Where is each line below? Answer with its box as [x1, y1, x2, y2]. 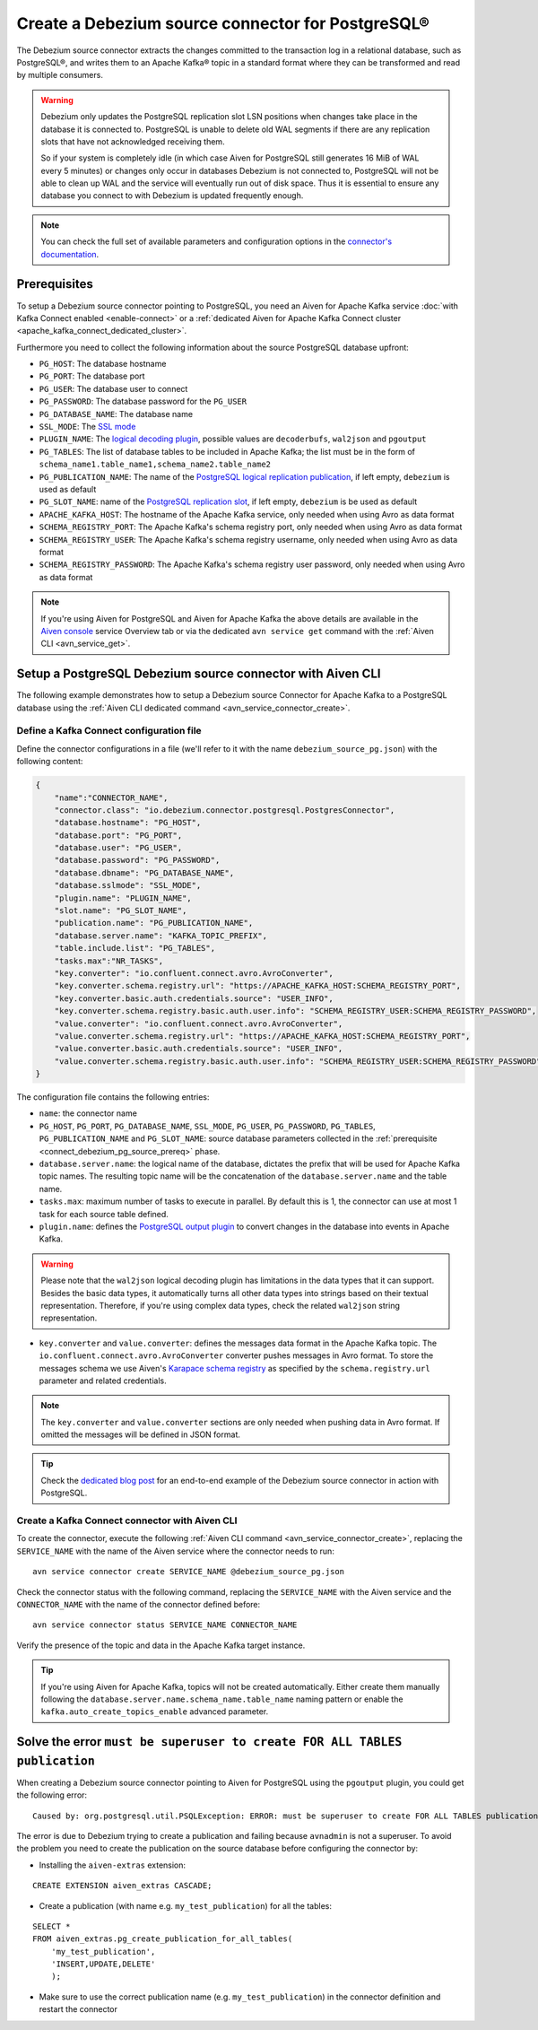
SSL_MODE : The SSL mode [39, 422, 136, 432]
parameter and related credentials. [39, 1375, 168, 1386]
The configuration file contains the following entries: [16, 1092, 210, 1102]
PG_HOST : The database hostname [39, 359, 167, 370]
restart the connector [39, 2004, 118, 2015]
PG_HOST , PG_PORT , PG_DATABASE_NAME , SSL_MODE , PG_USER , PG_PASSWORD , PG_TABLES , [39, 1120, 376, 1131]
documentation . [40, 248, 100, 259]
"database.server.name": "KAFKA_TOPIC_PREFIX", [54, 930, 268, 941]
